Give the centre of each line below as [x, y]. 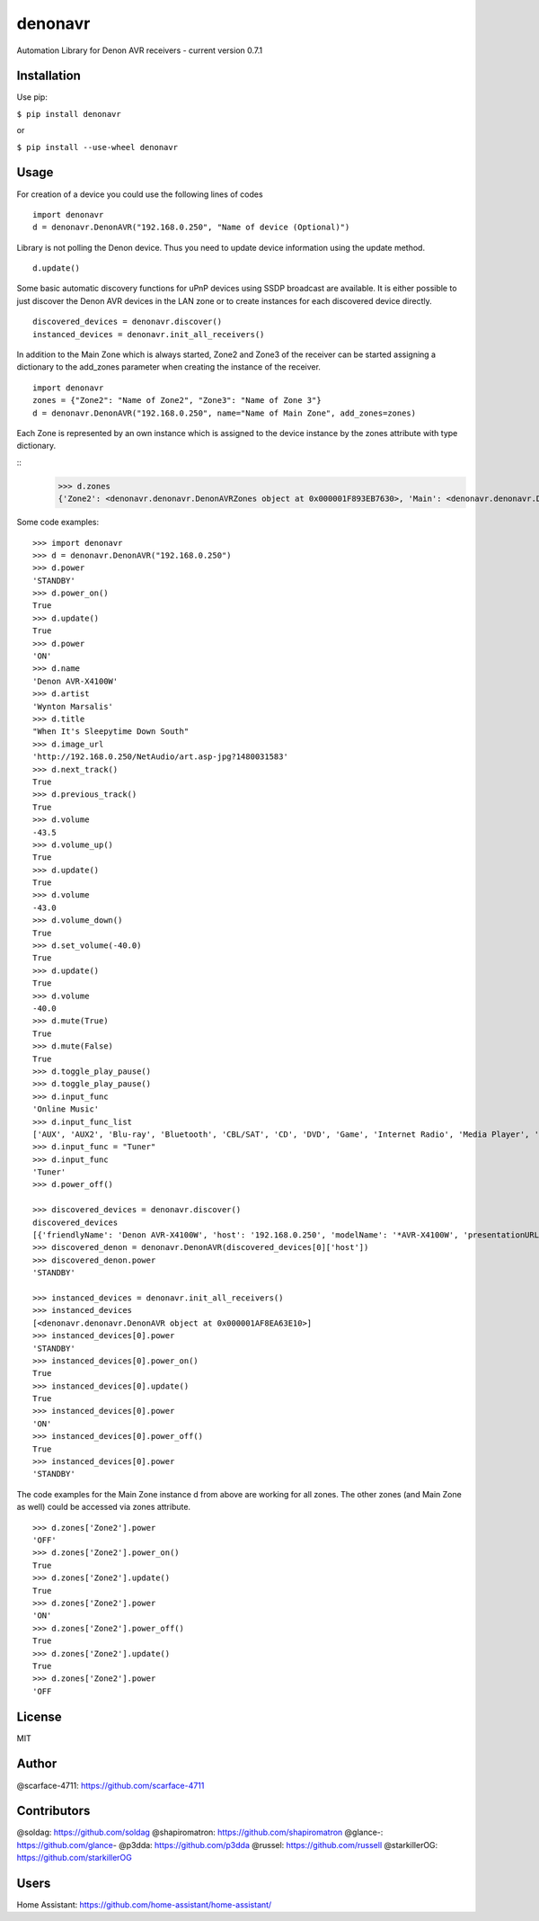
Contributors [53, 1811]
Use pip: [32, 97]
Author [37, 1764]
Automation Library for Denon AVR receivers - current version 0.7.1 [140, 50]
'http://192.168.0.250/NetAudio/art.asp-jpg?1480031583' [161, 757]
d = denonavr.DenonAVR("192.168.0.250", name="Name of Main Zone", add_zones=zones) [225, 413]
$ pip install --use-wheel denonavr [97, 147]
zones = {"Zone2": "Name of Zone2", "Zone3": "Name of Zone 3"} [177, 401]
